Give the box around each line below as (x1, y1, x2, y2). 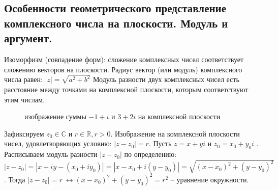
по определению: (124, 149, 177, 159)
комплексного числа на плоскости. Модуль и (4, 15, 228, 31)
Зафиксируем (4, 128, 44, 139)
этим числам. (4, 94, 45, 104)
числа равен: (4, 74, 43, 85)
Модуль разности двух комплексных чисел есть (92, 74, 239, 85)
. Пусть (148, 138, 172, 149)
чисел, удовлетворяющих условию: (4, 138, 112, 149)
